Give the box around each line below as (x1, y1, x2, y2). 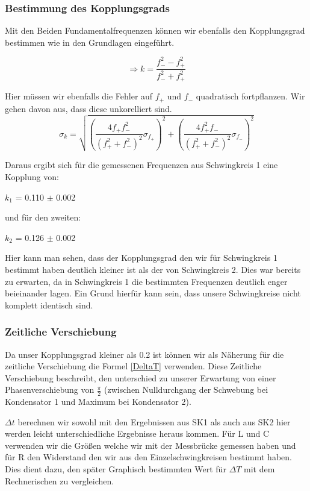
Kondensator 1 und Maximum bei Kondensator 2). (5, 395, 191, 408)
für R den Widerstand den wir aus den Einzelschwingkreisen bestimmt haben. (5, 451, 292, 463)
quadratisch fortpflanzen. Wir (196, 90, 305, 102)
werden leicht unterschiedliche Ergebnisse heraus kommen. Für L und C (5, 427, 270, 440)
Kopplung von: (5, 170, 59, 183)
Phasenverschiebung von (5, 383, 95, 396)
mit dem (244, 463, 275, 475)
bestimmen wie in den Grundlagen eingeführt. (5, 36, 175, 48)
